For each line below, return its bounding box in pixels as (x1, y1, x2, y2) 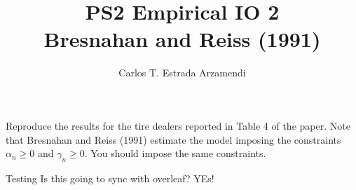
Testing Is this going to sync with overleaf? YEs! (6, 170, 214, 185)
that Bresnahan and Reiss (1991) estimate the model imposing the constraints (6, 132, 341, 147)
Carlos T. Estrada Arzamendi (118, 65, 246, 80)
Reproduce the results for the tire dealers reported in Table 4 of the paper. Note (6, 118, 350, 133)
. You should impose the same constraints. (84, 146, 266, 161)
